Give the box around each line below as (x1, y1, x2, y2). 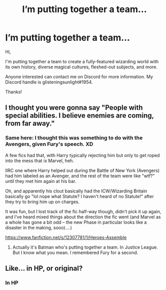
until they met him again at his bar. (5, 178, 76, 184)
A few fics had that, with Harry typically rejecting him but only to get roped (5, 152, 160, 158)
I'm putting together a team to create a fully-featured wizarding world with (5, 58, 159, 64)
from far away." (5, 119, 55, 128)
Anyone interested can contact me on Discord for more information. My (5, 73, 153, 79)
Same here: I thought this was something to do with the (5, 134, 143, 141)
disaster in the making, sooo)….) (5, 224, 72, 230)
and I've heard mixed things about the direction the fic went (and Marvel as (5, 214, 161, 220)
